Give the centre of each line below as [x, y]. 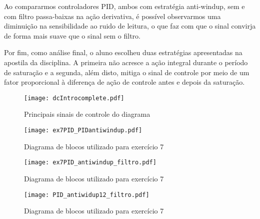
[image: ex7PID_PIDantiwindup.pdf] [83, 130]
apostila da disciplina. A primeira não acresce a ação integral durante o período [126, 62]
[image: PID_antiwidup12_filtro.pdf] [87, 195]
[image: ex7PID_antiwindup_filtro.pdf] [90, 163]
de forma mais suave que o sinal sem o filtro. [72, 35]
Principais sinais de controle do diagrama [87, 114]
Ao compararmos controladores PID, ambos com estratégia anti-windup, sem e [124, 6]
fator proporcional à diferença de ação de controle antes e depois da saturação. [124, 82]
